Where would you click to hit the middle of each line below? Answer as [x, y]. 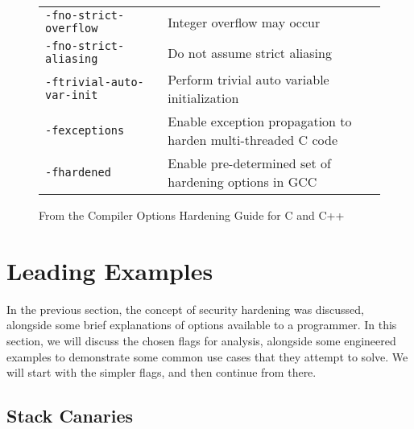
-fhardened [78, 172]
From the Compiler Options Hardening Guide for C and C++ [192, 215]
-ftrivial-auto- [95, 82]
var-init [72, 95]
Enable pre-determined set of [249, 163]
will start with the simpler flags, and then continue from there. [161, 372]
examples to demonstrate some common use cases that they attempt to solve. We [207, 356]
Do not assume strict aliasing [250, 52]
